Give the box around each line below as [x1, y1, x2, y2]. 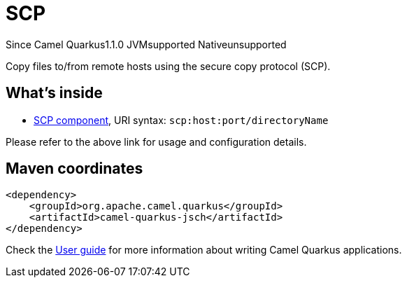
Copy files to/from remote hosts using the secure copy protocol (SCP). [6, 60, 331, 72]
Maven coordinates [6, 160, 143, 178]
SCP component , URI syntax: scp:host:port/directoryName [34, 113, 329, 126]
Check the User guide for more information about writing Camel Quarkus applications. [6, 244, 402, 256]
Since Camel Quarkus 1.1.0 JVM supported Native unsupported [6, 38, 287, 50]
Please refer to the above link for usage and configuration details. [6, 135, 307, 148]
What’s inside [6, 84, 103, 102]
